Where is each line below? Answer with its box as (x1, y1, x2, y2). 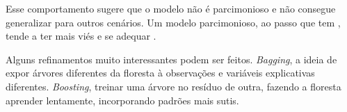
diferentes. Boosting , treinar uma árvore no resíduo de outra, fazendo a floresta (6, 79, 341, 93)
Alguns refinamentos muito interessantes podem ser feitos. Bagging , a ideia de (6, 51, 337, 66)
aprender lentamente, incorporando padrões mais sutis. (6, 93, 239, 107)
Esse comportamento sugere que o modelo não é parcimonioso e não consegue (6, 1, 336, 15)
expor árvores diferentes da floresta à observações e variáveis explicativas (6, 65, 315, 80)
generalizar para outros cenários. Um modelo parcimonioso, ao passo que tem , (6, 15, 341, 29)
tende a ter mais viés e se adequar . (6, 29, 156, 43)
